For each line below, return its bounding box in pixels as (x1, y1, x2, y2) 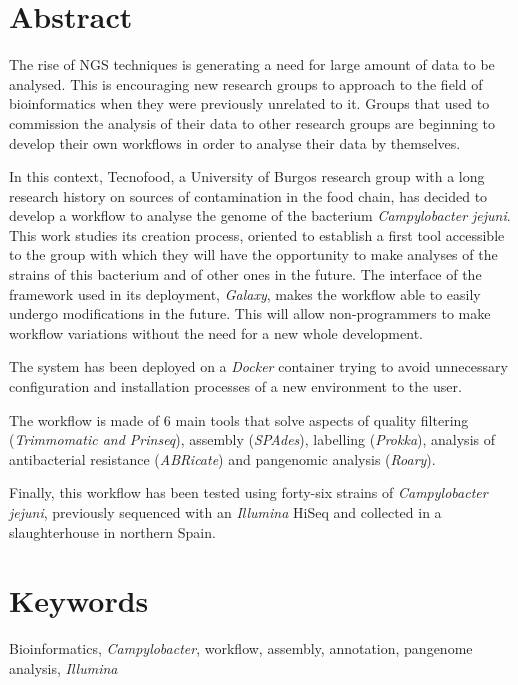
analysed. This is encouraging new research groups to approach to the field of (9, 73, 483, 94)
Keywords (9, 580, 149, 621)
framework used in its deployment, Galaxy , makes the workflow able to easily (9, 283, 481, 304)
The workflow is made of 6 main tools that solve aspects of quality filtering (9, 409, 469, 430)
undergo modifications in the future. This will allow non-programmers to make (9, 303, 491, 324)
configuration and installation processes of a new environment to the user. (9, 376, 462, 397)
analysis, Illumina (9, 657, 118, 678)
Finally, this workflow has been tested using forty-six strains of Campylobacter (9, 482, 488, 503)
